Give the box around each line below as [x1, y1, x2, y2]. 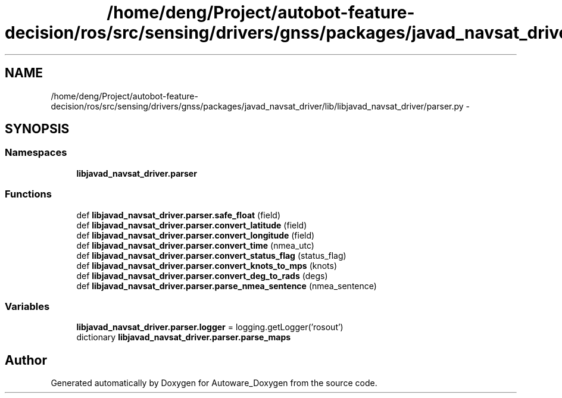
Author [5, 352, 47, 368]
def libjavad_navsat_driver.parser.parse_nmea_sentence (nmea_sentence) [76, 280, 377, 291]
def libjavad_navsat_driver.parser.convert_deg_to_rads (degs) [76, 270, 328, 281]
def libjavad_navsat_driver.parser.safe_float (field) [76, 209, 280, 220]
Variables [5, 300, 50, 312]
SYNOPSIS [5, 121, 70, 137]
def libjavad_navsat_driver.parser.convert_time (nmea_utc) [76, 240, 314, 250]
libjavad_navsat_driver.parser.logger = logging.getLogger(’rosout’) [76, 322, 344, 333]
